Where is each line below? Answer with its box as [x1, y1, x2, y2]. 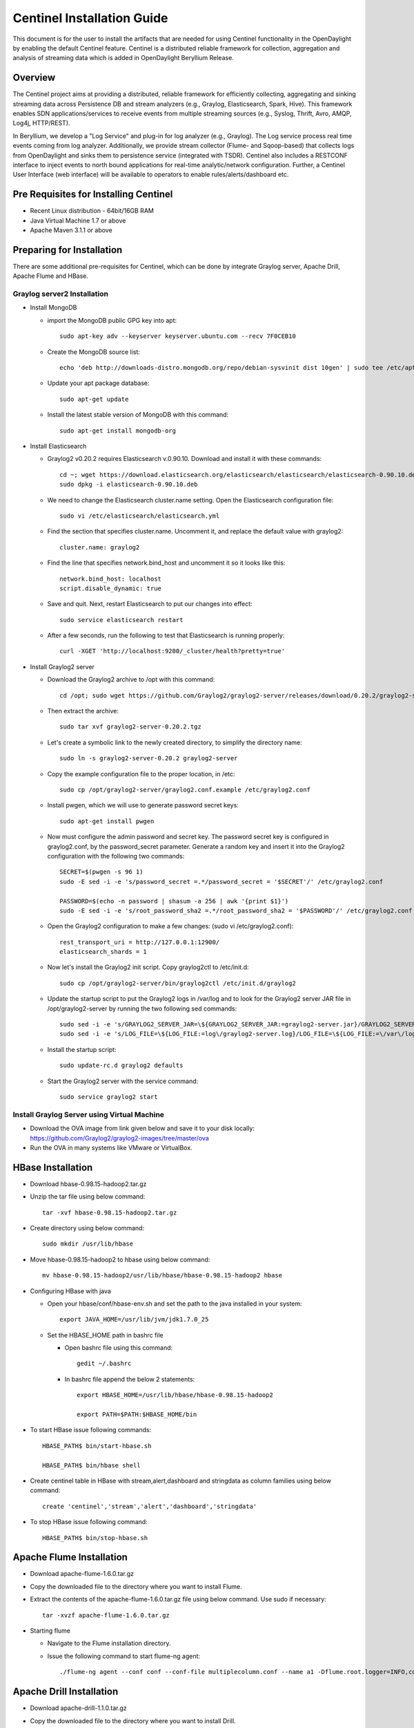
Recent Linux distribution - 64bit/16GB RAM [30, 207, 155, 215]
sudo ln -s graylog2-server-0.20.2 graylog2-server [59, 754, 238, 762]
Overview [12, 72, 56, 84]
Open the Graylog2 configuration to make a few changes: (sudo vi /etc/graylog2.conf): [47, 922, 294, 930]
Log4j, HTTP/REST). [12, 119, 70, 127]
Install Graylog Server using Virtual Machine [12, 1109, 165, 1119]
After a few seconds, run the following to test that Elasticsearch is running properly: [47, 631, 285, 639]
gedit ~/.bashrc [77, 1360, 132, 1368]
